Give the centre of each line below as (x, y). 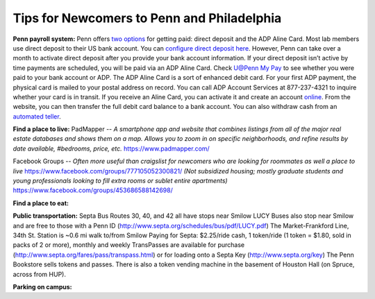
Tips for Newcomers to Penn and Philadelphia (147, 18)
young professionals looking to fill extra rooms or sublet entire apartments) (120, 181)
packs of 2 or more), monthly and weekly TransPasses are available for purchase (129, 245)
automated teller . (37, 116)
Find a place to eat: (41, 203)
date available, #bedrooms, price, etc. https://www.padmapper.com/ (111, 148)
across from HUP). (39, 274)
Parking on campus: (42, 287)
